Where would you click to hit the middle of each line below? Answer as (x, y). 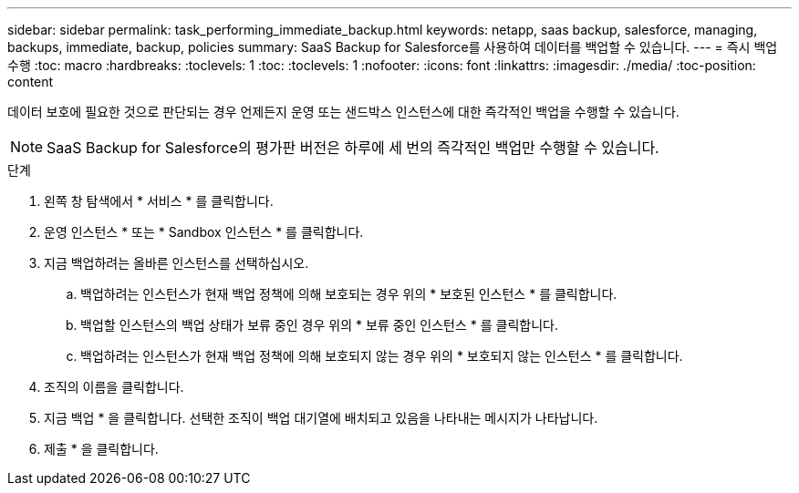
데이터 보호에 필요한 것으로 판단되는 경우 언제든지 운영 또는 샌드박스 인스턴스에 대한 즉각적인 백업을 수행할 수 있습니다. (343, 112)
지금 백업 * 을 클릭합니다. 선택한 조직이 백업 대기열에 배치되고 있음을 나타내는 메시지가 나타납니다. (321, 418)
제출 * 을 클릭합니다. (101, 449)
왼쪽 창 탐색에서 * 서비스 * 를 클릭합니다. (159, 201)
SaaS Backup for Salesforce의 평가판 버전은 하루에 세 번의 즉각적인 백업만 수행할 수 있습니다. (353, 148)
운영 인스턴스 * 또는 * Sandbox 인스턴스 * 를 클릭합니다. (204, 232)
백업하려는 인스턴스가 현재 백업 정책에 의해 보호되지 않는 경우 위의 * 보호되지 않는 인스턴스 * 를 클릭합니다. (382, 356)
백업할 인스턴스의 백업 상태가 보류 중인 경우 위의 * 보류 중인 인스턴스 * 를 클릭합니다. (319, 325)
